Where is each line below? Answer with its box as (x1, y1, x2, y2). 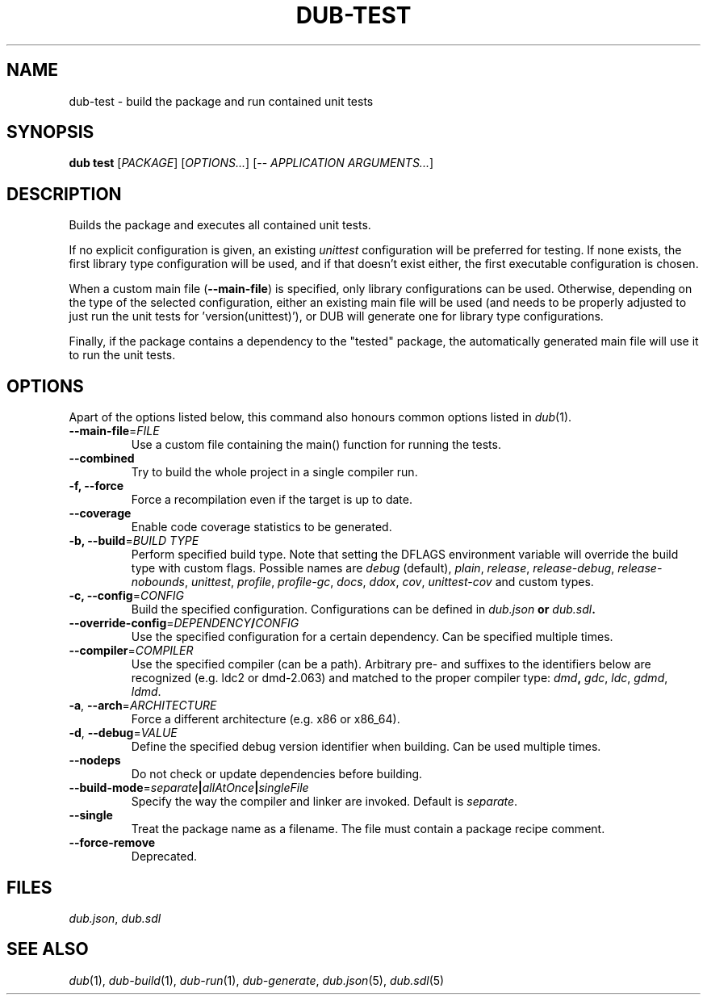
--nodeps (69, 753, 121, 768)
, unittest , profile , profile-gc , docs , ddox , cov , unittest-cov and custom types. (184, 575, 594, 589)
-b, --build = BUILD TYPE (69, 534, 199, 548)
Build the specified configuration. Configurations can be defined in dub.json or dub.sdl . (131, 602, 596, 617)
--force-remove (69, 836, 156, 850)
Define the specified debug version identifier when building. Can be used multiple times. (131, 739, 601, 754)
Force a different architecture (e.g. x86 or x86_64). (131, 712, 400, 727)
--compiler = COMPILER (69, 643, 194, 658)
